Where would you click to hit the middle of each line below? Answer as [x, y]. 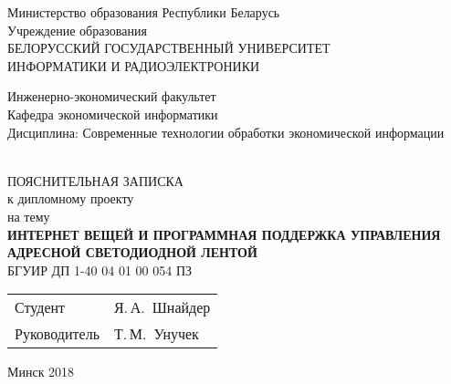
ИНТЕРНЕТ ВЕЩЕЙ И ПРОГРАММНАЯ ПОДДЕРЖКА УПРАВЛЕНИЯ [224, 234]
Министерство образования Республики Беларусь [144, 12]
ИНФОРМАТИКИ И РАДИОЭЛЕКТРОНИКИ [134, 65]
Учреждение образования [77, 30]
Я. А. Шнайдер [162, 307]
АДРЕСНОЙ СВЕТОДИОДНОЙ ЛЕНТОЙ [132, 252]
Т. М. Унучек [156, 334]
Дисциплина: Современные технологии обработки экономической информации [226, 132]
